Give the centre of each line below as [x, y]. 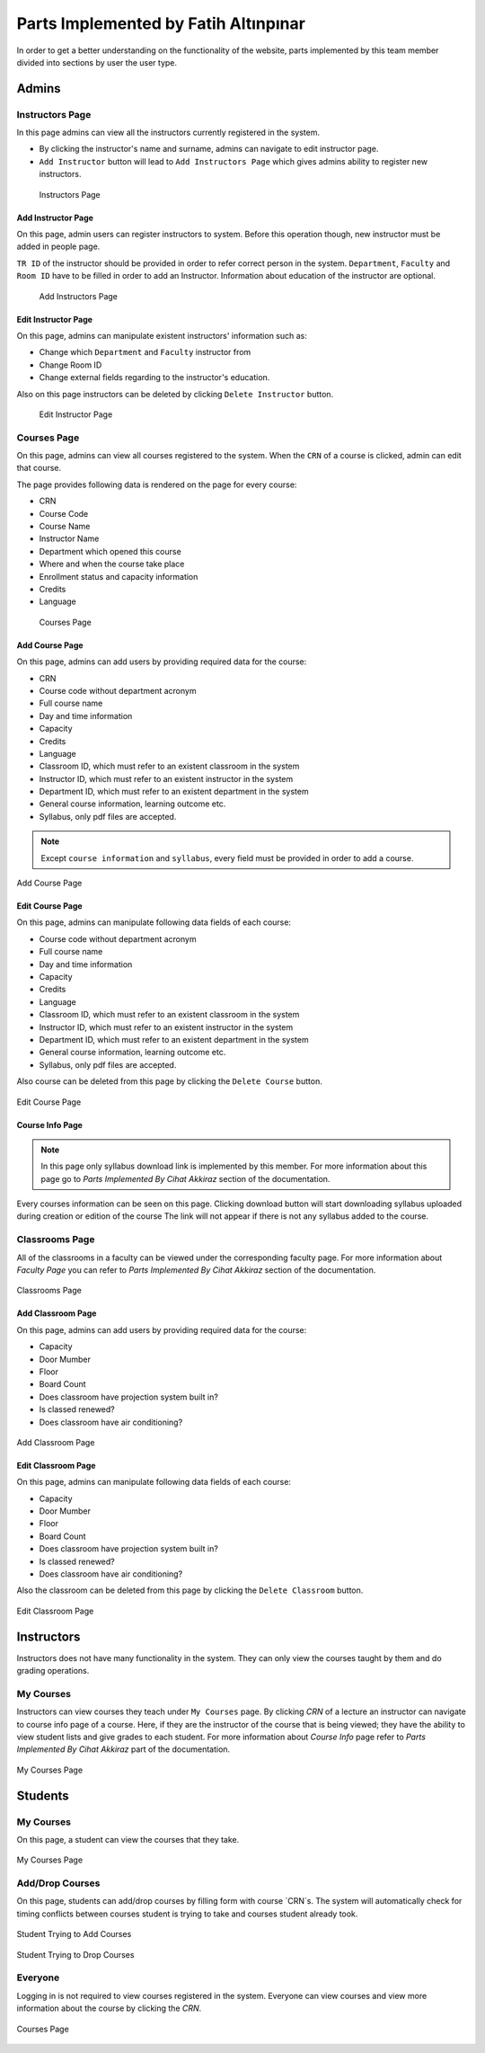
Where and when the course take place [112, 564]
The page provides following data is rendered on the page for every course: [157, 484]
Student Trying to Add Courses [74, 1934]
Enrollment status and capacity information [119, 576]
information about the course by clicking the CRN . [109, 2008]
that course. [39, 468]
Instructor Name [69, 538]
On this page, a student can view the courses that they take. [128, 1839]
